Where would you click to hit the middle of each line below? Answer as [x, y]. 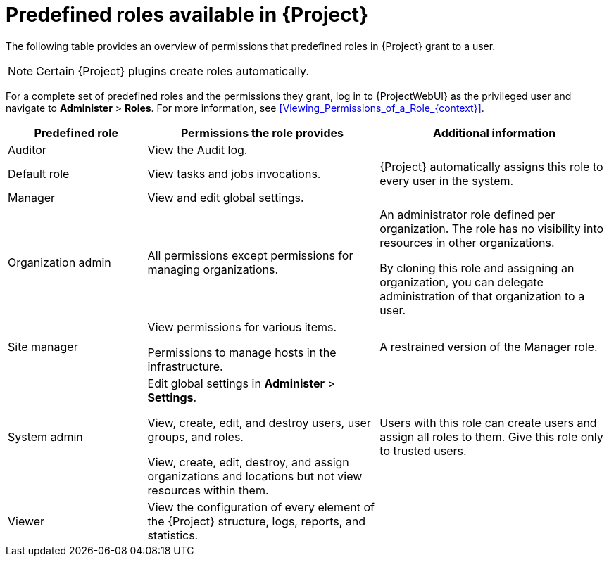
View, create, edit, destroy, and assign [248, 462]
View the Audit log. [197, 149]
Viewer [26, 521]
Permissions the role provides [262, 133]
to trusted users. [423, 451]
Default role [39, 173]
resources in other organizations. [467, 242]
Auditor [27, 149]
